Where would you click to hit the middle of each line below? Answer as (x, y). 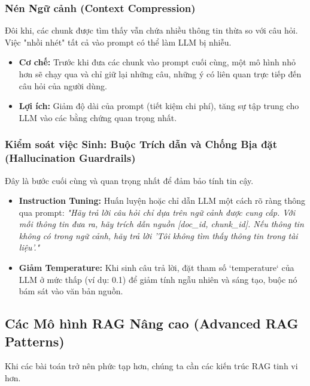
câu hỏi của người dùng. (63, 85)
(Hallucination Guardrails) (70, 158)
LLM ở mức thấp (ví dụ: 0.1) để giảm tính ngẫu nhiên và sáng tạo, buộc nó (158, 279)
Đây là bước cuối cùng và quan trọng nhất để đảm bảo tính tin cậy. (129, 180)
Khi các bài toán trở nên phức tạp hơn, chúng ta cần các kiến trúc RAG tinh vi (151, 366)
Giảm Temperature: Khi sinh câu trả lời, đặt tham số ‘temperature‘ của (156, 268)
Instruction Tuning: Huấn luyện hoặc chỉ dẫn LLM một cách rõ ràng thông (162, 200)
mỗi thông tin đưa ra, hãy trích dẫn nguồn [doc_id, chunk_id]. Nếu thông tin (161, 224)
